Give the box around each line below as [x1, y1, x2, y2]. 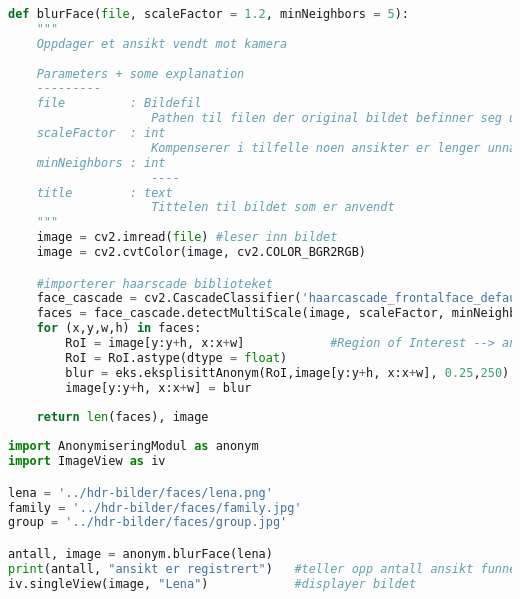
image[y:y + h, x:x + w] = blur [65, 380, 252, 395]
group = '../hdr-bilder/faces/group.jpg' [8, 515, 288, 530]
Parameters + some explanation [36, 66, 245, 81]
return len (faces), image [36, 410, 209, 425]
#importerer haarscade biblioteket [36, 276, 273, 291]
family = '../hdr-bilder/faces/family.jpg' [8, 500, 302, 515]
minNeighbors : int [36, 155, 166, 170]
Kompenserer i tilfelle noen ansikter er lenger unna [151, 140, 517, 155]
